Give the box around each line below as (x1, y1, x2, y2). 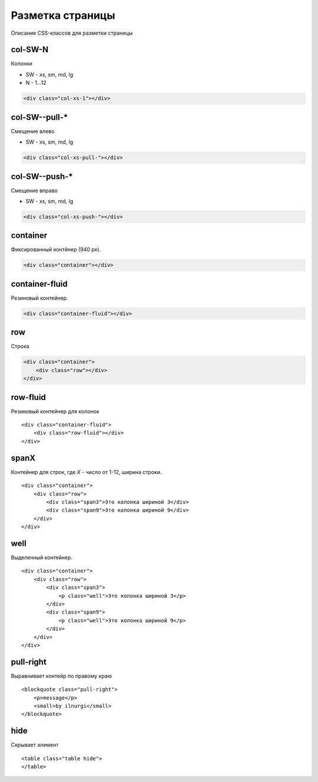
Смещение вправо (11, 187, 58, 194)
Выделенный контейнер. (11, 554, 73, 561)
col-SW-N (11, 45, 49, 55)
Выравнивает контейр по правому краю (11, 672, 112, 680)
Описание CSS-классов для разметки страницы (11, 29, 132, 37)
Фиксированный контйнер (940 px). (11, 246, 101, 253)
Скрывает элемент (11, 741, 59, 748)
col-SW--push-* (11, 171, 73, 181)
